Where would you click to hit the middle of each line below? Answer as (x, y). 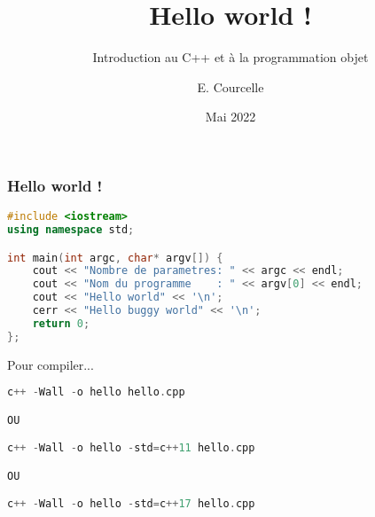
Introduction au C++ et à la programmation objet (230, 57)
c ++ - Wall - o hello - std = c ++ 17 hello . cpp (131, 504)
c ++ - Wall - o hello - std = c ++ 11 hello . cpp (131, 448)
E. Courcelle (230, 86)
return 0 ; (61, 323)
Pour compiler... (51, 364)
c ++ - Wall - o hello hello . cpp (96, 392)
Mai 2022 (230, 117)
